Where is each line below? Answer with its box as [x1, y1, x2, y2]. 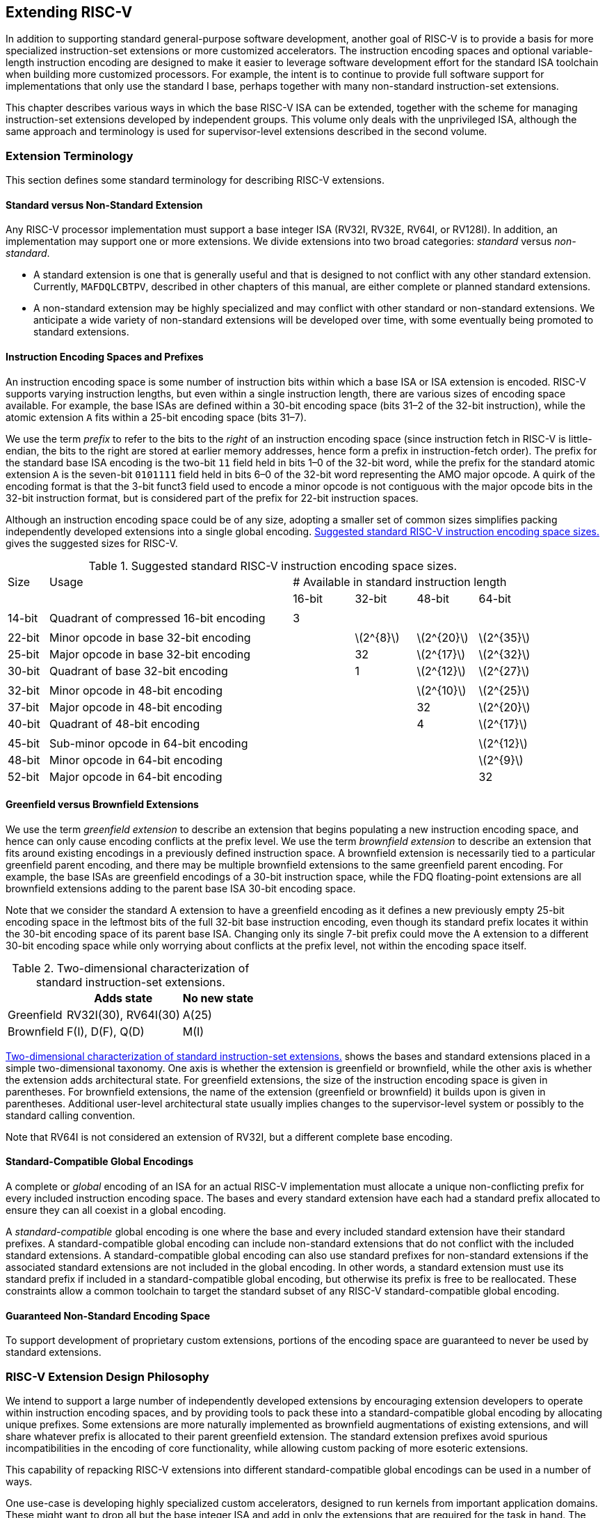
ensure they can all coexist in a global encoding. [6, 1204, 227, 1217]
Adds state [94, 990, 153, 1005]
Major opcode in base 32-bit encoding [49, 647, 251, 661]
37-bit [8, 699, 40, 714]
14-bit [8, 610, 38, 625]
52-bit [8, 769, 40, 784]
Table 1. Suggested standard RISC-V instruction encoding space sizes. [88, 558, 458, 573]
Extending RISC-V [6, 3, 133, 21]
